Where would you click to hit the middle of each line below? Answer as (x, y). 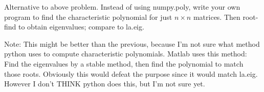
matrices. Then (217, 17)
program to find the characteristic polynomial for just (88, 17)
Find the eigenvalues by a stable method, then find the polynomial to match (124, 63)
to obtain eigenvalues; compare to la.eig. (81, 27)
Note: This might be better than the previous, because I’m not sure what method (132, 43)
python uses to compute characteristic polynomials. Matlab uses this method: (126, 54)
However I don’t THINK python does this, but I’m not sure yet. (105, 84)
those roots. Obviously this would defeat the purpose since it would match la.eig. (131, 73)
